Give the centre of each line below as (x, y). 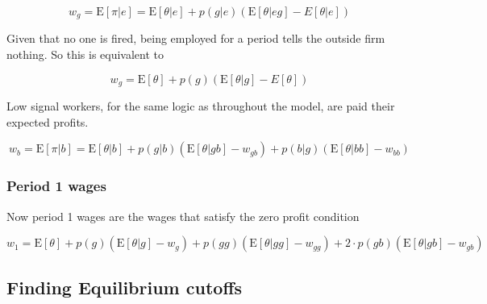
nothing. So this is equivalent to (85, 54)
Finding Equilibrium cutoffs (125, 287)
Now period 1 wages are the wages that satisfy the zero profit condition (183, 216)
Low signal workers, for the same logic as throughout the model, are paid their (201, 106)
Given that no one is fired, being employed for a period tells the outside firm (196, 38)
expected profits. (48, 121)
